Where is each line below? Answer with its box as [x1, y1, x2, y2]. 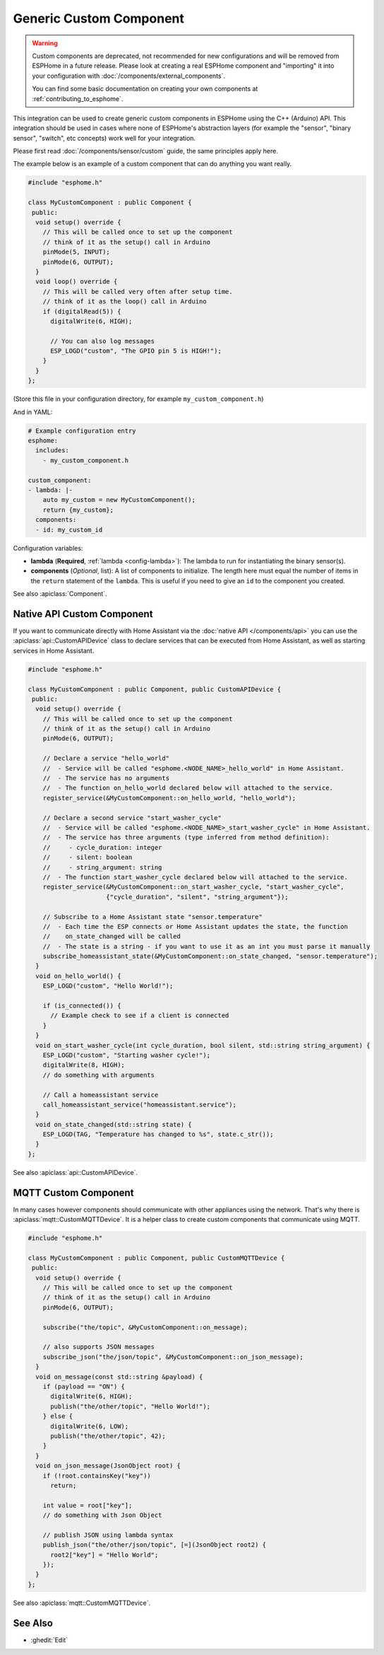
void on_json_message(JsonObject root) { [35, 1462, 181, 1470]
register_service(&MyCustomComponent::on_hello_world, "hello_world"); [42, 794, 296, 802]
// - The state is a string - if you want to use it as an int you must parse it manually [42, 942, 371, 950]
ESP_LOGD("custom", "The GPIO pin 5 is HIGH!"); [50, 347, 222, 355]
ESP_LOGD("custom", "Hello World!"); [42, 982, 174, 990]
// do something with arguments [42, 1071, 155, 1079]
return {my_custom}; [42, 505, 114, 514]
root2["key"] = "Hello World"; [50, 1550, 159, 1559]
